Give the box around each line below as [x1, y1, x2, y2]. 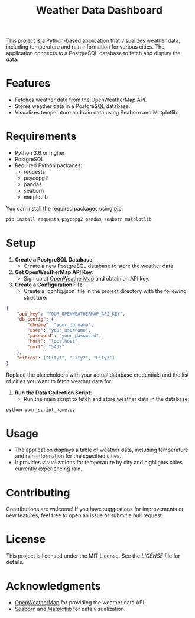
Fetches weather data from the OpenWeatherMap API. [14, 96, 147, 104]
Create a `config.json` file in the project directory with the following [23, 287, 187, 294]
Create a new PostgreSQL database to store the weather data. [23, 262, 175, 269]
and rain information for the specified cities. [14, 453, 122, 460]
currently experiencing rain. [14, 465, 83, 472]
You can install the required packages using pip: [6, 205, 123, 212]
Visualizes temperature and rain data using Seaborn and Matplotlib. [14, 109, 179, 116]
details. [6, 559, 24, 566]
